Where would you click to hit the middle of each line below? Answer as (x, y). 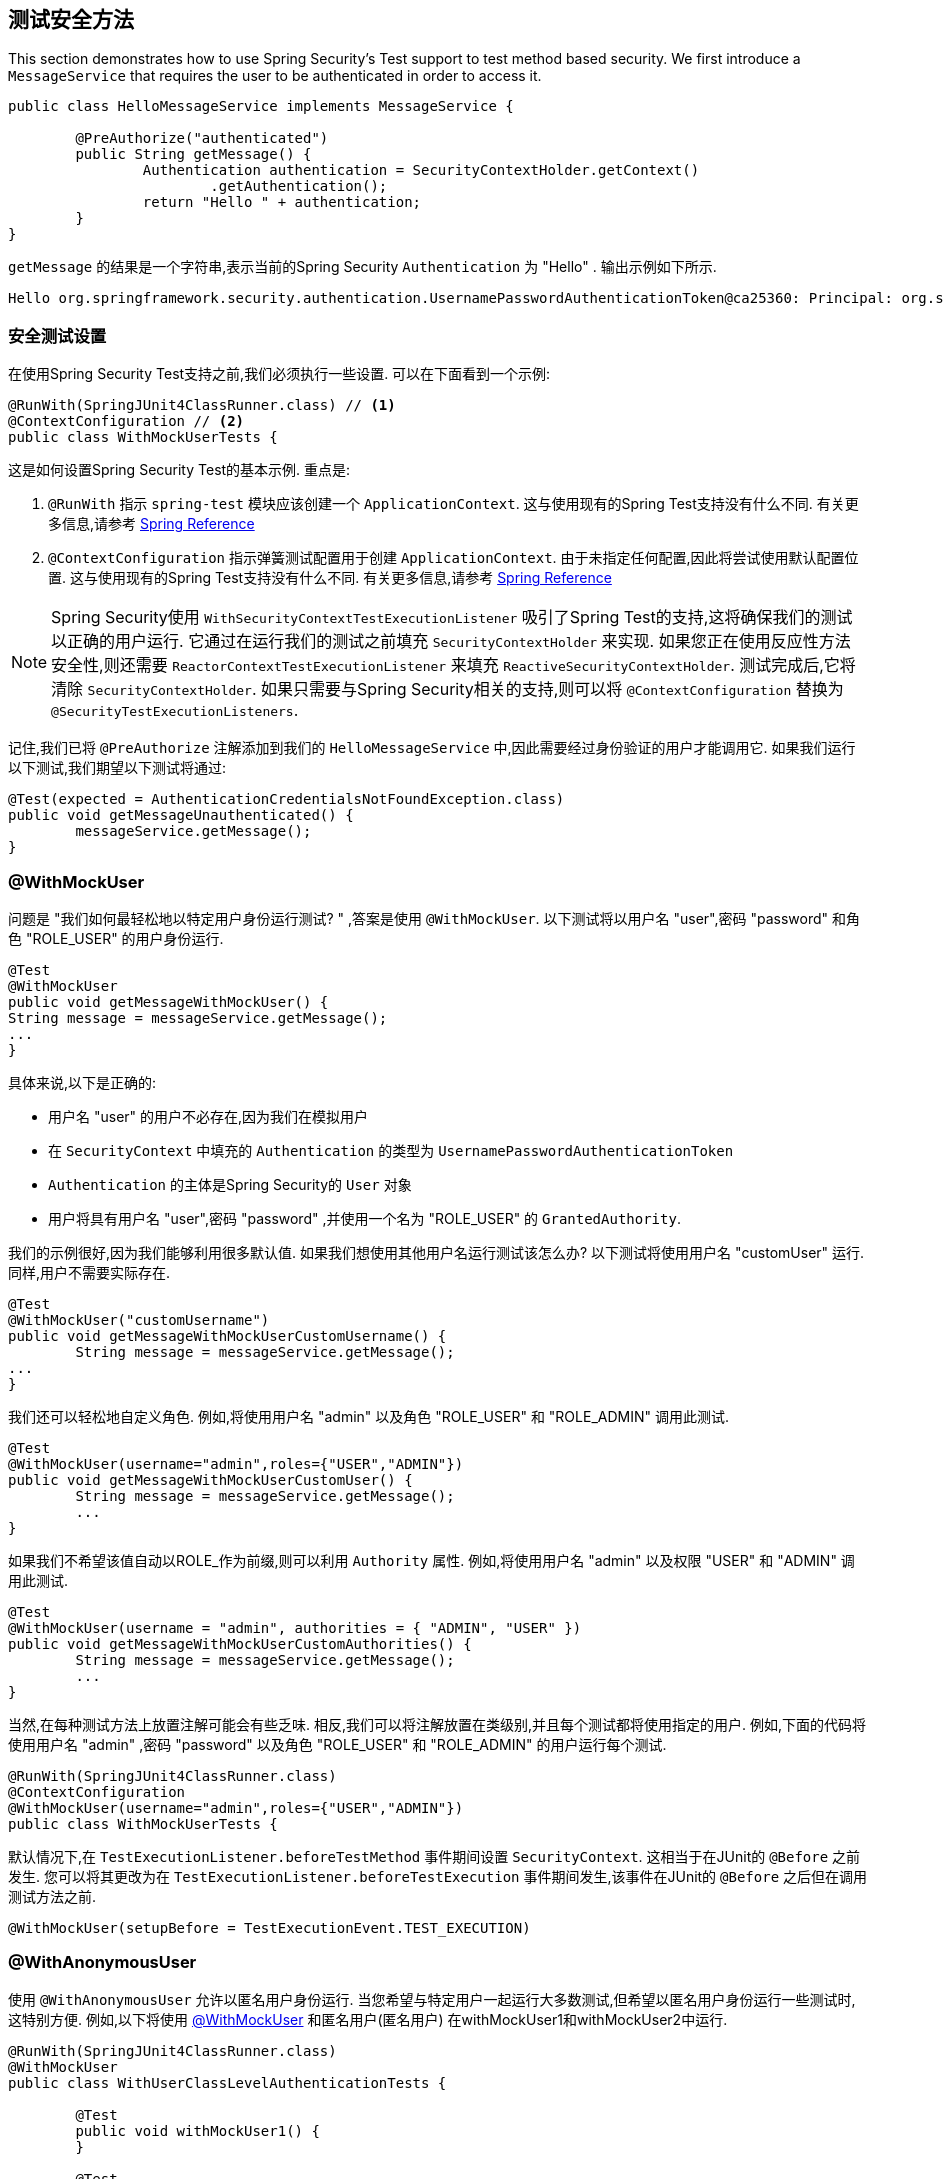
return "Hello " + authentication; (282, 202)
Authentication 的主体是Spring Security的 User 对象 (230, 1184)
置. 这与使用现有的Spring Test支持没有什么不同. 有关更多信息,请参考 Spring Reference (330, 578)
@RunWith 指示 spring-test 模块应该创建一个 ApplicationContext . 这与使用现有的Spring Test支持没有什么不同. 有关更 (453, 504)
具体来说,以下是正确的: (82, 1082)
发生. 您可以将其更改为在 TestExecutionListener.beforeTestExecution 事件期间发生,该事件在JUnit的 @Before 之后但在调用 (438, 1876)
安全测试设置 (57, 335)
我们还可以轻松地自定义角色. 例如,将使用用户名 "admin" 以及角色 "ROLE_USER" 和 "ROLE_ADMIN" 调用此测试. (368, 1416)
